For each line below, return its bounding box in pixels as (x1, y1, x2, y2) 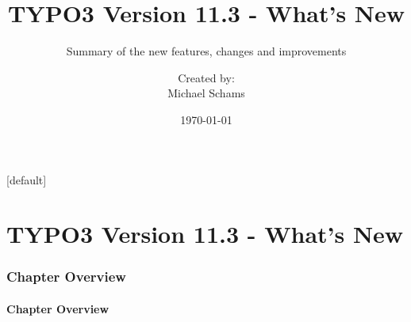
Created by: (178, 69, 235, 85)
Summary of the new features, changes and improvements (66, 43, 347, 59)
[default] (6, 171, 47, 188)
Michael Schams (167, 85, 245, 101)
